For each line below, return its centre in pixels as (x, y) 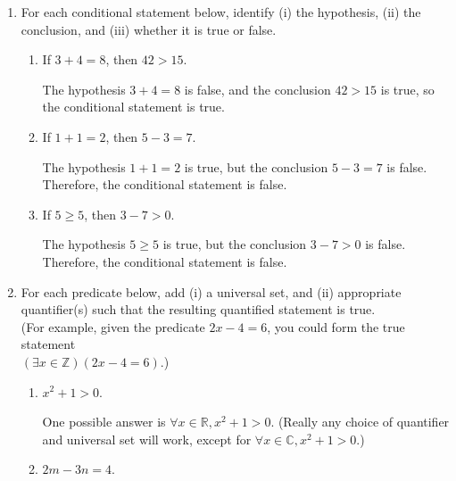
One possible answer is (104, 422)
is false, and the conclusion (257, 89)
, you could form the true (336, 326)
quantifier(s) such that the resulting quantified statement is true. (198, 309)
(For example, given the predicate (113, 326)
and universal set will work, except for (147, 439)
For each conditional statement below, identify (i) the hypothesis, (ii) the (221, 12)
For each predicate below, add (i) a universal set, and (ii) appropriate (211, 291)
